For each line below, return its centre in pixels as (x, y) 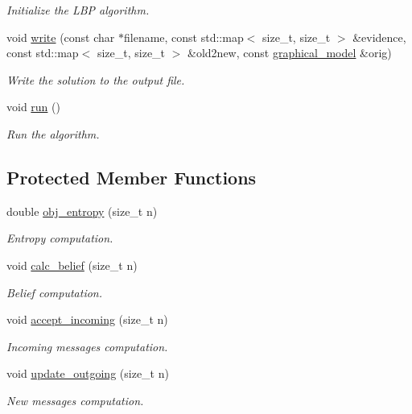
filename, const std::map (184, 37)
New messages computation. (75, 400)
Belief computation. (54, 292)
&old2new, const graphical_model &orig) (290, 53)
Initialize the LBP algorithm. (78, 10)
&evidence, (379, 37)
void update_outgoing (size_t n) (88, 373)
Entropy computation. (60, 238)
